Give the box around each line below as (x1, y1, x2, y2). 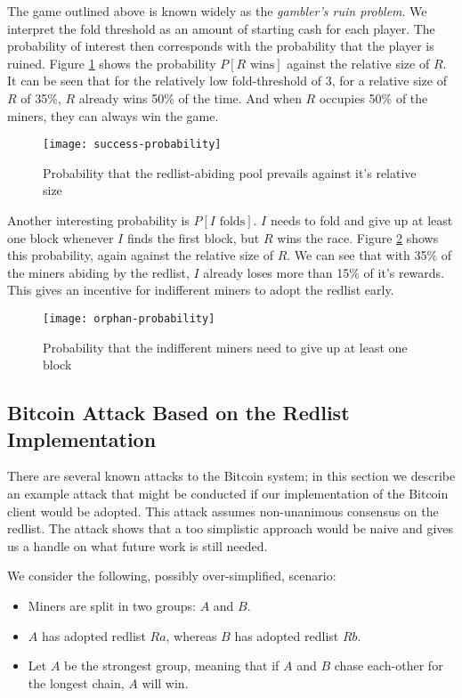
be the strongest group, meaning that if (64, 656, 280, 675)
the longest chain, (28, 673, 125, 692)
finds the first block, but (126, 228, 260, 247)
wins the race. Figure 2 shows (277, 228, 439, 247)
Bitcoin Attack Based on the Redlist (7, 399, 350, 426)
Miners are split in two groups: (28, 596, 196, 614)
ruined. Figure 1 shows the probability (7, 53, 216, 72)
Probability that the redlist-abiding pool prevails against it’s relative (43, 163, 417, 182)
